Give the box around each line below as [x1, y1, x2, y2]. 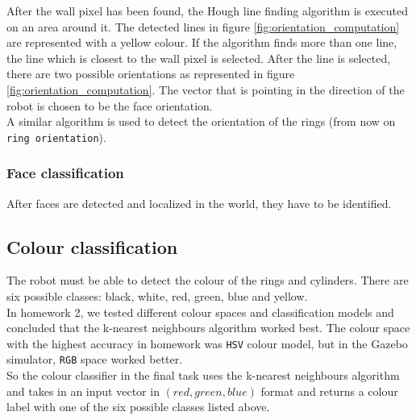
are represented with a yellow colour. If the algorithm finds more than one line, [6, 34, 397, 51]
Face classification [6, 163, 124, 183]
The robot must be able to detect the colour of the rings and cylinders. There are [6, 272, 409, 289]
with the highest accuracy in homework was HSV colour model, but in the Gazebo [6, 335, 408, 351]
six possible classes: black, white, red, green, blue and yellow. [6, 288, 308, 305]
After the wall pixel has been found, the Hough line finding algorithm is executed [6, 2, 409, 19]
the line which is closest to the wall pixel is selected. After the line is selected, [6, 49, 391, 66]
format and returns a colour [260, 382, 398, 399]
